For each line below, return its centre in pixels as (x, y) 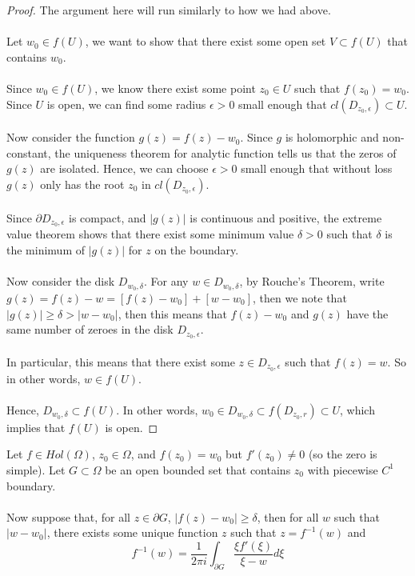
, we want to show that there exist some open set (206, 41)
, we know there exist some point (175, 88)
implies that (36, 427)
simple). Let (36, 469)
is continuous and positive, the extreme (286, 217)
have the (367, 313)
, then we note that (300, 298)
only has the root (82, 184)
